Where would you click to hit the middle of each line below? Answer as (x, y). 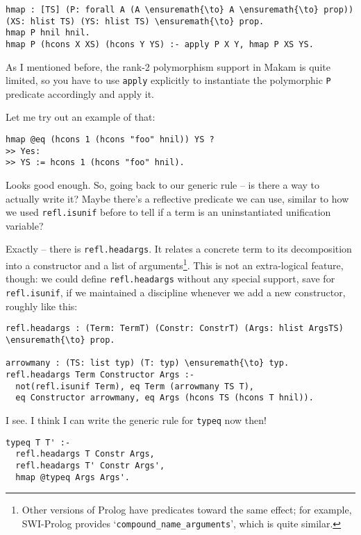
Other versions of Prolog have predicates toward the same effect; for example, (187, 510)
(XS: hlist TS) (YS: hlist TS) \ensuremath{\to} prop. (135, 21)
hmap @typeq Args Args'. (73, 477)
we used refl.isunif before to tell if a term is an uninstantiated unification (168, 212)
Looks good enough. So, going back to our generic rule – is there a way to (162, 185)
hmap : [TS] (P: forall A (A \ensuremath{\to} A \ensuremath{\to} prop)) (180, 10)
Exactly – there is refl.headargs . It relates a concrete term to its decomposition (179, 249)
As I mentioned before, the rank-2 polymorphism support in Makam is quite (168, 66)
